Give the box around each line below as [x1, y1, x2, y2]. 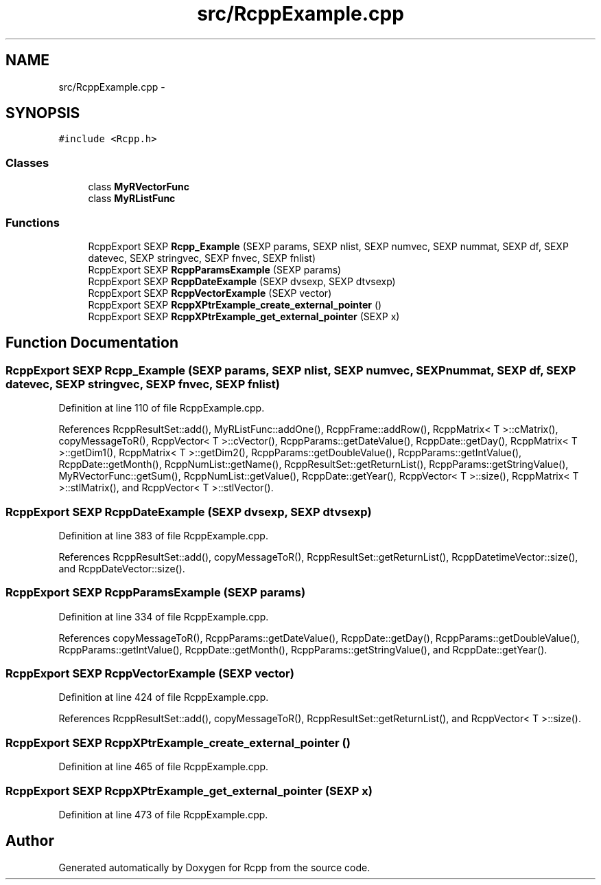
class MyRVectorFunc [88, 181, 190, 193]
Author [5, 832, 54, 850]
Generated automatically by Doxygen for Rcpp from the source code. [58, 861, 370, 873]
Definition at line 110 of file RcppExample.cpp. [58, 402, 265, 414]
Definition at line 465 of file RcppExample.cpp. [58, 761, 269, 773]
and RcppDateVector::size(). [58, 562, 185, 574]
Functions [5, 215, 60, 229]
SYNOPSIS [5, 104, 80, 122]
